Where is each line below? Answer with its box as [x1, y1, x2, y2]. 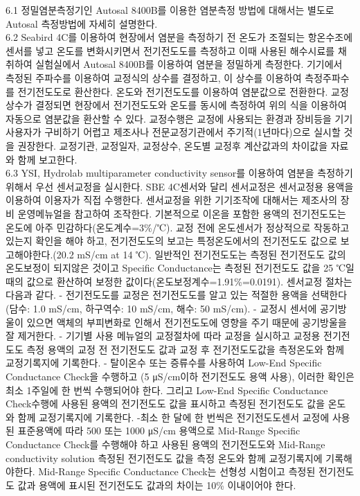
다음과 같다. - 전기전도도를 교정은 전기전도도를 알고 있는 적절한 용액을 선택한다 [6, 287, 348, 302]
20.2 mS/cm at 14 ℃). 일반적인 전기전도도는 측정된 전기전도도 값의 [56, 247, 346, 261]
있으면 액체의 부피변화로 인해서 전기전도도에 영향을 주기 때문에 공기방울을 [26, 315, 347, 329]
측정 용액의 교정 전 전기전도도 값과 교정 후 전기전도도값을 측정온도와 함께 [26, 342, 345, 356]
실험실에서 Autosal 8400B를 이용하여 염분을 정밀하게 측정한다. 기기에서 [35, 57, 343, 71]
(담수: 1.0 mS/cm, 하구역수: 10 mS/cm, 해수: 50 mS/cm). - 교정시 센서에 [6, 301, 317, 316]
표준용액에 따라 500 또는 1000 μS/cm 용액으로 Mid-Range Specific [17, 423, 300, 438]
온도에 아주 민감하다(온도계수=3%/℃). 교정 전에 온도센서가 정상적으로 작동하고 [6, 220, 350, 234]
